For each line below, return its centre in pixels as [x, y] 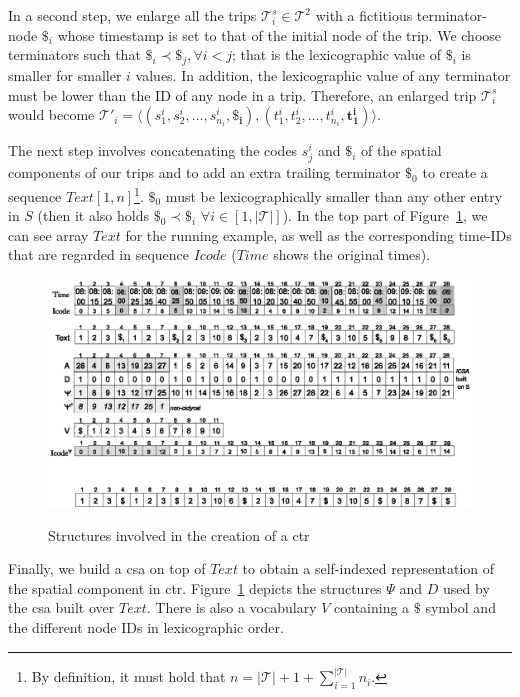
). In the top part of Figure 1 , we [385, 215]
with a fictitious [364, 15]
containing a [372, 607]
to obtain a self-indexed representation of [368, 568]
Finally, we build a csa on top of [107, 568]
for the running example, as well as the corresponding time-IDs [318, 234]
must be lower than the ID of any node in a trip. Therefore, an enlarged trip [242, 94]
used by [466, 587]
